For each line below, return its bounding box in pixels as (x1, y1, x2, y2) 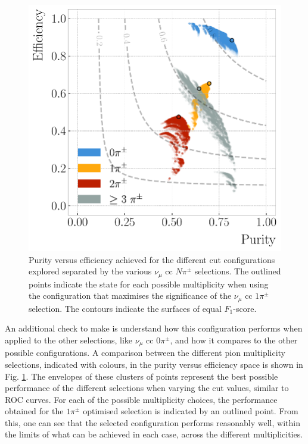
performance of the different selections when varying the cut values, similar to (5, 382, 289, 394)
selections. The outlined (194, 265, 281, 277)
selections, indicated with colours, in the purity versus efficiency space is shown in (5, 358, 303, 370)
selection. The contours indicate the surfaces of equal (29, 302, 222, 314)
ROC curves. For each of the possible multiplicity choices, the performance (5, 393, 278, 405)
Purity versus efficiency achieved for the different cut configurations (29, 253, 275, 265)
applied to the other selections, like (5, 333, 133, 346)
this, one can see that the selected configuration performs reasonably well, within (5, 416, 300, 429)
